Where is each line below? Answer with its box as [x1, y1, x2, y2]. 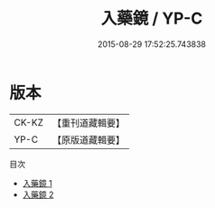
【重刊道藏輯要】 [51, 117, 125, 129]
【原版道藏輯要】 [51, 133, 125, 146]
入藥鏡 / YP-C [100, 8, 203, 29]
